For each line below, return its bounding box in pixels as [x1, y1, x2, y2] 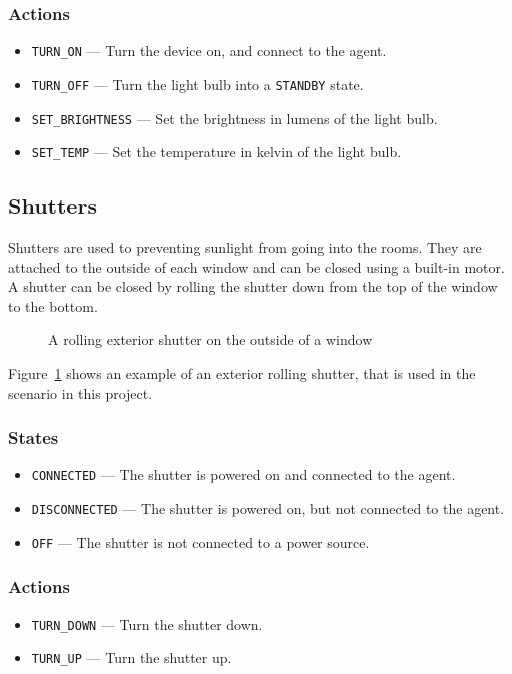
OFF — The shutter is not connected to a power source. [31, 531, 370, 552]
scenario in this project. [8, 382, 153, 403]
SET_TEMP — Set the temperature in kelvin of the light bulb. [31, 141, 402, 162]
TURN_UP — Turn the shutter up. [31, 647, 232, 668]
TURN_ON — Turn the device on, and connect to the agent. [31, 40, 387, 61]
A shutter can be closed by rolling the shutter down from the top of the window [8, 276, 498, 297]
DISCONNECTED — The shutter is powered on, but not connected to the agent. [31, 498, 505, 519]
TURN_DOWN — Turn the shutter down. [31, 613, 263, 634]
